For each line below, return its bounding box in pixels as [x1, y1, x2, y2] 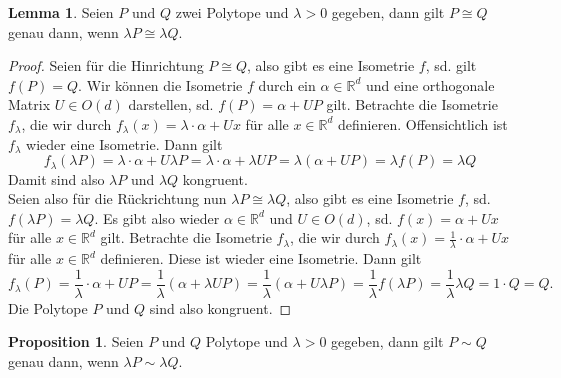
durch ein [258, 74, 316, 95]
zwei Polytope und [175, 2, 289, 22]
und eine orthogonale [366, 74, 495, 95]
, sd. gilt [425, 55, 477, 76]
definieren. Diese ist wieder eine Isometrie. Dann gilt [100, 248, 422, 269]
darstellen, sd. [128, 94, 214, 115]
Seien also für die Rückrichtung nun [8, 188, 227, 209]
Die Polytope [8, 297, 88, 318]
